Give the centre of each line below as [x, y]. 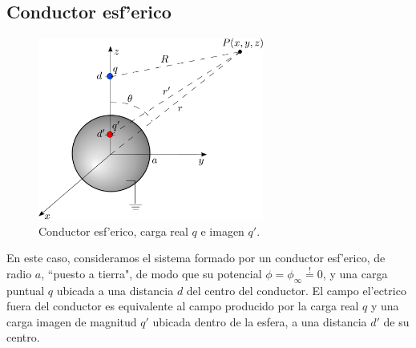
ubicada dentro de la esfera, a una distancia [260, 321]
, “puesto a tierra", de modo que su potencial [151, 273]
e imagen [222, 231]
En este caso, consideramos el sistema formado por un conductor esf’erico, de [196, 258]
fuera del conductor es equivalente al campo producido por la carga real [183, 306]
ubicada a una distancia [115, 290]
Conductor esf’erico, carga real [113, 231]
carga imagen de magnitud [72, 321]
